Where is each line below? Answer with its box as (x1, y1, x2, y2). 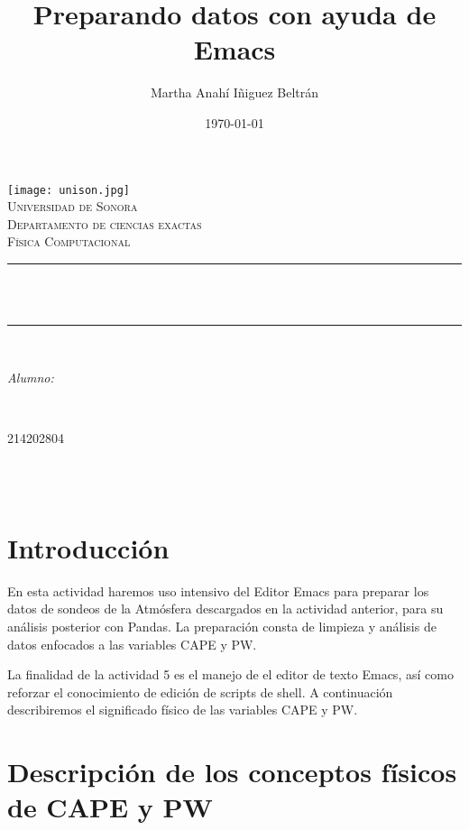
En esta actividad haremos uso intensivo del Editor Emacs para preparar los (7, 581, 429, 600)
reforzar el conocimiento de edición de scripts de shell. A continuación (7, 682, 393, 701)
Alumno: (7, 367, 54, 386)
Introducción (7, 529, 170, 566)
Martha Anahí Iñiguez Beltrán (150, 83, 319, 102)
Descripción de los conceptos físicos (7, 753, 457, 790)
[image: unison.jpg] (7, 183, 131, 197)
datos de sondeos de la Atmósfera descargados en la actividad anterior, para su (7, 599, 444, 618)
